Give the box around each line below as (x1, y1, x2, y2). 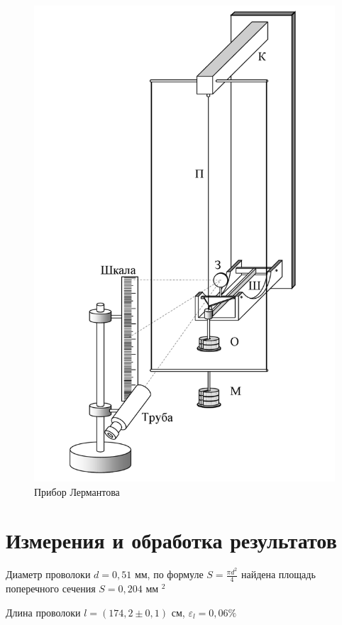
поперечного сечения (6, 581, 96, 596)
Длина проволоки (6, 604, 81, 619)
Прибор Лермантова (34, 484, 120, 499)
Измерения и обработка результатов (6, 526, 337, 555)
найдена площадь (241, 567, 316, 582)
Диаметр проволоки (6, 567, 91, 582)
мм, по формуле (134, 567, 204, 582)
